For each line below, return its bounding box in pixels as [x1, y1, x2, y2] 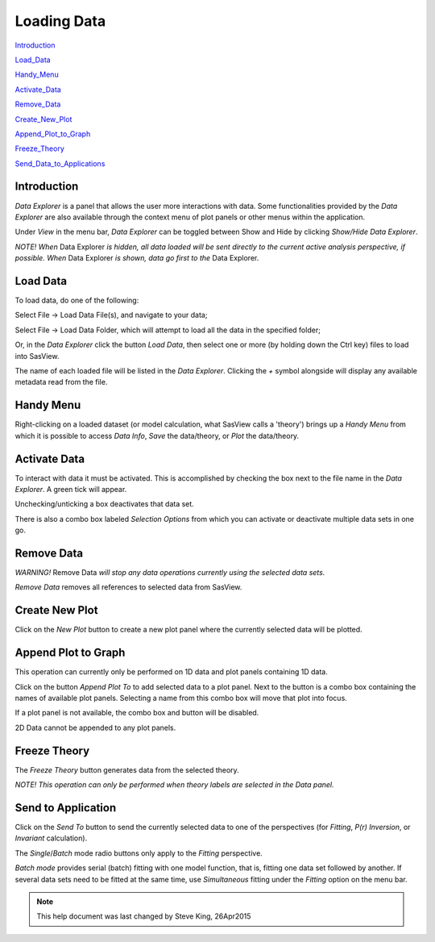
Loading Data [14, 12, 106, 30]
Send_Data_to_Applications [14, 158, 106, 169]
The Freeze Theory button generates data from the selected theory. [14, 765, 239, 774]
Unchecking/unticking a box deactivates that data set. [14, 499, 195, 509]
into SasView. [14, 351, 60, 361]
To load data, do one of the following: [14, 295, 139, 306]
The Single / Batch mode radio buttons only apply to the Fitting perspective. [14, 848, 263, 858]
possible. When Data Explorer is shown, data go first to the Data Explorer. [14, 253, 259, 263]
